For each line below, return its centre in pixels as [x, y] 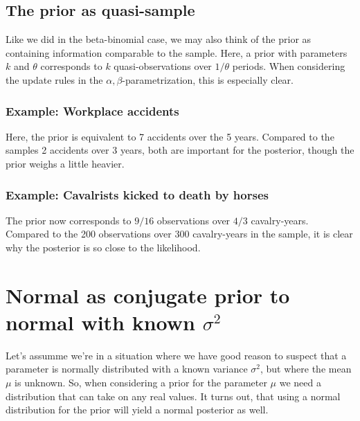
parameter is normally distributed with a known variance [127, 369]
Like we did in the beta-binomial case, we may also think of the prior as [159, 39]
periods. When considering [289, 66]
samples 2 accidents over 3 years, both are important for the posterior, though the [180, 150]
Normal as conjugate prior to [148, 295]
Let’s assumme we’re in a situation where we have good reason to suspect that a [176, 355]
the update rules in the [54, 79]
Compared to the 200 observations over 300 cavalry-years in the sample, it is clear [179, 234]
